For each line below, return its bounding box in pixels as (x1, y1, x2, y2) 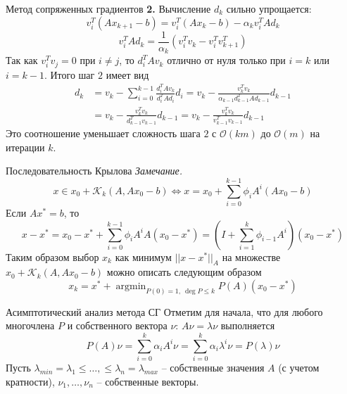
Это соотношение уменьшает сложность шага (6, 126, 201, 141)
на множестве (222, 249, 281, 264)
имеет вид (106, 67, 149, 82)
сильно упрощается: (226, 1, 312, 15)
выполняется (220, 318, 275, 333)
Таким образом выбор (6, 249, 99, 264)
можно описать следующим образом (106, 265, 262, 279)
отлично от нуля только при (167, 53, 286, 68)
